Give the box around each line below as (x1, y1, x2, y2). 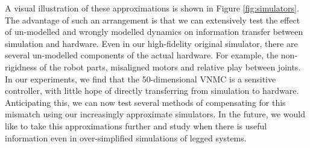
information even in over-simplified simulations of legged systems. (5, 131, 247, 144)
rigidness (5, 60, 37, 73)
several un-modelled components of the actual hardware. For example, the (5, 49, 279, 61)
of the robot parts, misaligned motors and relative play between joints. (39, 60, 301, 73)
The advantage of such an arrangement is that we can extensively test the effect (5, 13, 300, 26)
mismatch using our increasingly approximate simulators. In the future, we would (5, 108, 305, 120)
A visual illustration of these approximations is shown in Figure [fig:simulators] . (5, 2, 299, 14)
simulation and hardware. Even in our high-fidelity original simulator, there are (5, 37, 298, 49)
